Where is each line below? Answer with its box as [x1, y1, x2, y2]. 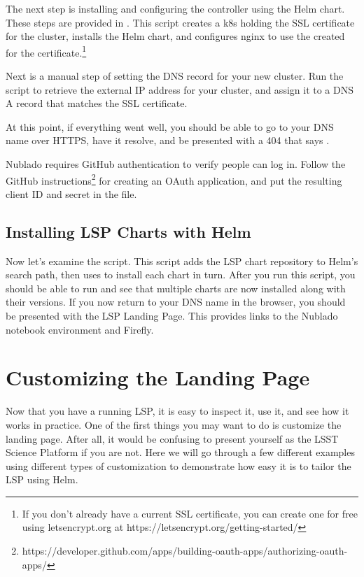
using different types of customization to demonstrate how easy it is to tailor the [6, 458, 351, 473]
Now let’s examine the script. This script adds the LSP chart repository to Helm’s [6, 253, 358, 268]
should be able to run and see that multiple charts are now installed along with [6, 280, 346, 295]
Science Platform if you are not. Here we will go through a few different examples [6, 445, 355, 460]
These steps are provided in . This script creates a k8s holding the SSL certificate [6, 15, 355, 29]
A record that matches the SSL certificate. [6, 96, 188, 111]
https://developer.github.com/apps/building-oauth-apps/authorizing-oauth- [22, 543, 348, 558]
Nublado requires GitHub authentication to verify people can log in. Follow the [6, 157, 346, 171]
